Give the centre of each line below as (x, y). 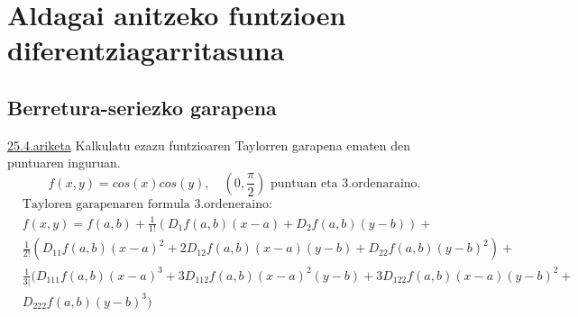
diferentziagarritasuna (146, 50)
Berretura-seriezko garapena (142, 107)
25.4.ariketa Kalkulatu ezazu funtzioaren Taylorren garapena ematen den (209, 145)
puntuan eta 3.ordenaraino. (345, 183)
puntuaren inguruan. (64, 163)
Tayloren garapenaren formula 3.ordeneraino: (147, 204)
